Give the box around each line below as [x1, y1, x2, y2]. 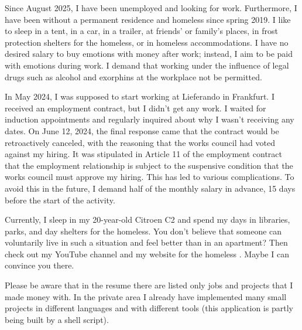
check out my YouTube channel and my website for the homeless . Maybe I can [5, 247, 289, 260]
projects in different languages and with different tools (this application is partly [5, 302, 293, 314]
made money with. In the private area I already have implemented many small [5, 290, 287, 302]
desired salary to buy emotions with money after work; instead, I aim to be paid [5, 47, 293, 60]
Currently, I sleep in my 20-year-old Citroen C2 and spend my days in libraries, [5, 213, 290, 226]
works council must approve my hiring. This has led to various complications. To [5, 171, 294, 183]
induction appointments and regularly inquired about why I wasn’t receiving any [5, 113, 294, 125]
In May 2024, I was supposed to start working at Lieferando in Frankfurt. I [5, 90, 274, 103]
